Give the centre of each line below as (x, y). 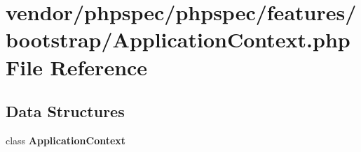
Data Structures (65, 111)
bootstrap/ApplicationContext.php (178, 39)
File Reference (77, 67)
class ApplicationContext (66, 140)
